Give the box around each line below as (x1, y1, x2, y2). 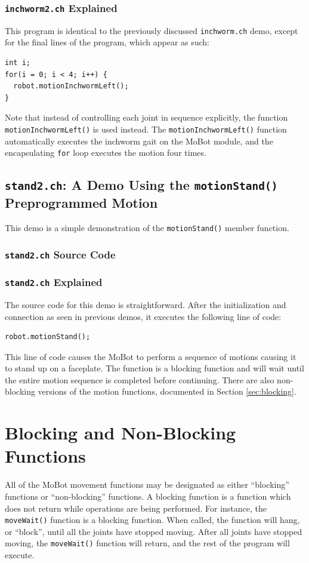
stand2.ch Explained (5, 275, 103, 290)
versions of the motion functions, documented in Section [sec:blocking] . (38, 385, 296, 398)
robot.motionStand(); (5, 333, 91, 342)
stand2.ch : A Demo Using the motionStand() (5, 176, 278, 194)
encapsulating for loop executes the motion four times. (5, 146, 206, 159)
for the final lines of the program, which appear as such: (5, 36, 210, 48)
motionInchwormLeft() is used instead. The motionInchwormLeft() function (5, 123, 287, 135)
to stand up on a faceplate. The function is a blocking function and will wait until (5, 362, 304, 374)
